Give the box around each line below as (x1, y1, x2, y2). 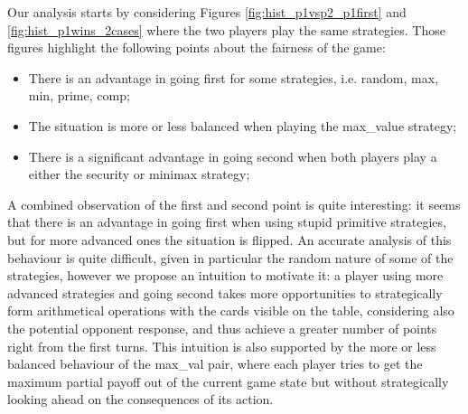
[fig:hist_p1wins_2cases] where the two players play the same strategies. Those (7, 20, 445, 39)
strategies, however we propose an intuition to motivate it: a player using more (7, 266, 444, 285)
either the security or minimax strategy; (28, 165, 250, 183)
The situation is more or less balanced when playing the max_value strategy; (28, 116, 457, 135)
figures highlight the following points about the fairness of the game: (7, 38, 386, 57)
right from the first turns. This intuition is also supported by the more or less (7, 336, 436, 355)
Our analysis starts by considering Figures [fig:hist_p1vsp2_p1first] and (7, 3, 407, 21)
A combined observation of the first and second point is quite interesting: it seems (7, 194, 461, 213)
